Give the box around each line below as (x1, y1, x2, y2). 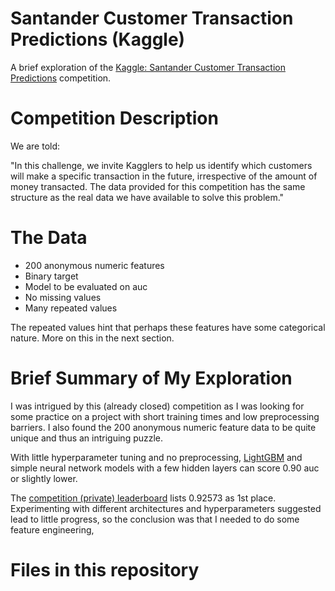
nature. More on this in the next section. (10, 332, 175, 344)
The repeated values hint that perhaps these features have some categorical (10, 321, 326, 333)
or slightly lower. (10, 472, 78, 484)
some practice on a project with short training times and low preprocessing (10, 410, 320, 422)
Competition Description (10, 107, 219, 130)
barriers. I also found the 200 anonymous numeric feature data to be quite (10, 421, 317, 433)
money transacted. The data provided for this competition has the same (10, 180, 306, 192)
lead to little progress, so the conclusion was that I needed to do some (10, 513, 300, 525)
